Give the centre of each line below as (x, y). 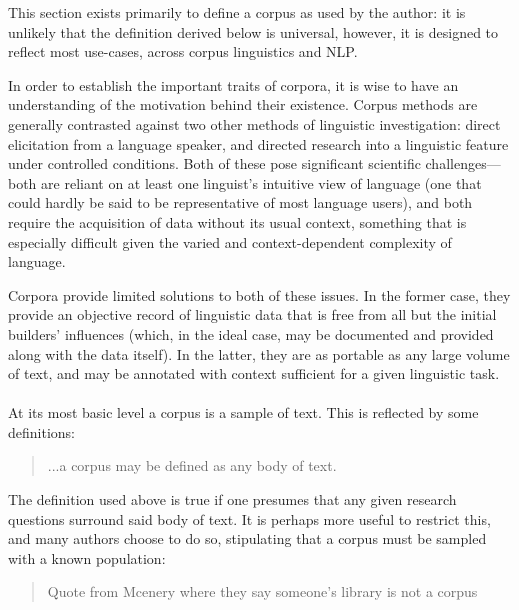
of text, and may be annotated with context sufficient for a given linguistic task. (254, 373)
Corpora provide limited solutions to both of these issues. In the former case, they (259, 294)
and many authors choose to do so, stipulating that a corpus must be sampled (247, 538)
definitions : (42, 431)
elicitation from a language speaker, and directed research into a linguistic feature (258, 143)
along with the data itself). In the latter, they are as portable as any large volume (259, 353)
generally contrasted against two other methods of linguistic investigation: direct (254, 123)
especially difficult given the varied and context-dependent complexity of (230, 241)
